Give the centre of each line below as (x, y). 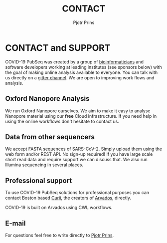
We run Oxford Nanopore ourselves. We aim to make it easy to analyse (78, 111)
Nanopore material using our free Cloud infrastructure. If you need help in (81, 116)
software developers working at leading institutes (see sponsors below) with (83, 67)
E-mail (15, 223)
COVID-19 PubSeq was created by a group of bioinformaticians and (74, 62)
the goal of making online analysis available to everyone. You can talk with (82, 72)
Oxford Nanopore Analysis (47, 99)
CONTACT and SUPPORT (58, 48)
